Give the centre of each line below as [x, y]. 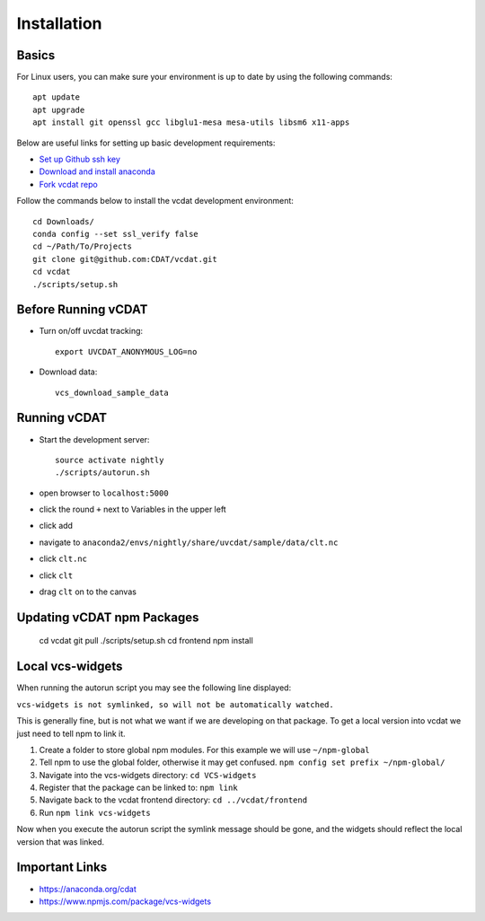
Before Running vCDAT [82, 310]
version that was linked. [61, 842]
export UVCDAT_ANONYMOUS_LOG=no [126, 351]
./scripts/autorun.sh [102, 473]
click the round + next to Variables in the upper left [132, 509]
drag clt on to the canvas [88, 592]
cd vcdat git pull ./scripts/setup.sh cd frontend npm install [146, 641]
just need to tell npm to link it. [71, 733]
